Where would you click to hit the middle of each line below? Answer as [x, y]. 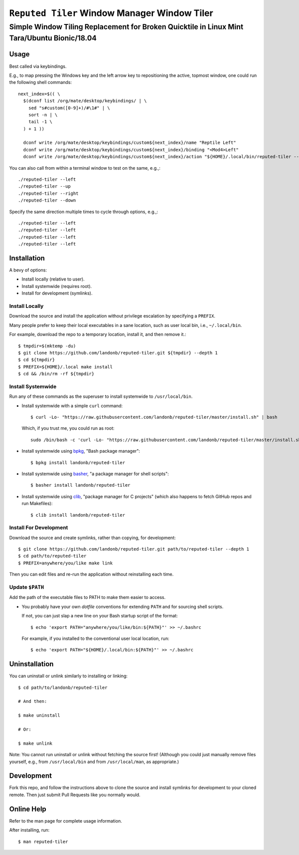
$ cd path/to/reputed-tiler [52, 556]
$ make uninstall [39, 715]
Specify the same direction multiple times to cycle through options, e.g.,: [84, 212]
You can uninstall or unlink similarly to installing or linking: [69, 676]
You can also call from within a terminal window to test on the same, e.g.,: [85, 168]
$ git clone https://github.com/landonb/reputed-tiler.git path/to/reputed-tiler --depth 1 [134, 549]
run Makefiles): [37, 504]
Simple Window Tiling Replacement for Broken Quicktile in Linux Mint [126, 27]
